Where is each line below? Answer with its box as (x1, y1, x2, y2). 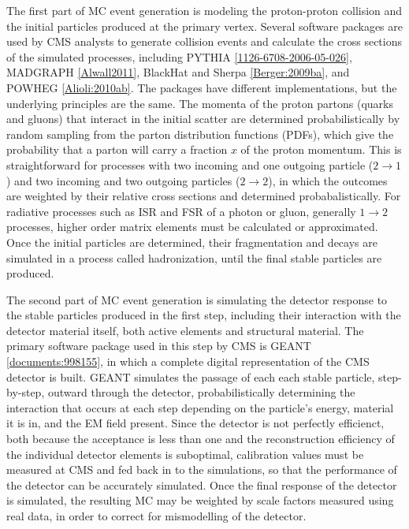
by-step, (6, 384, 45, 400)
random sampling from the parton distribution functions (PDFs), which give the (6, 125, 394, 142)
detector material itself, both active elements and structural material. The (6, 322, 364, 338)
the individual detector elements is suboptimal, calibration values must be (6, 445, 364, 462)
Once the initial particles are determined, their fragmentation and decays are (6, 233, 377, 250)
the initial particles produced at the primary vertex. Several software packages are (6, 17, 403, 34)
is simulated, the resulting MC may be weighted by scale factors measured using (6, 492, 394, 509)
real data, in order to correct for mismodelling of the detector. (6, 508, 307, 523)
